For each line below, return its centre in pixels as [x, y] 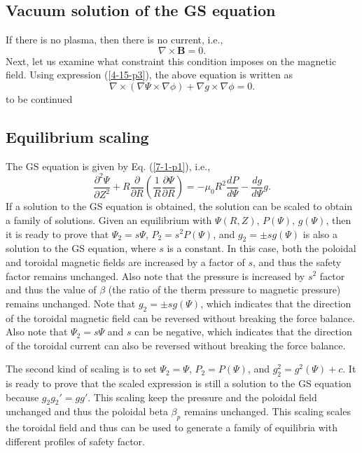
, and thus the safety [297, 262]
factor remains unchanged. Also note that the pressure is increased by [155, 276]
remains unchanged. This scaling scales [267, 411]
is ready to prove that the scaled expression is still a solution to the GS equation [179, 383]
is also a [320, 234]
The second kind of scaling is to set [81, 369]
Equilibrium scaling [77, 136]
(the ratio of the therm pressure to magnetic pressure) [224, 290]
